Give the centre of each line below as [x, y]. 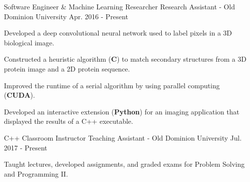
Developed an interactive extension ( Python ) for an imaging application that [122, 111]
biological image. [29, 42]
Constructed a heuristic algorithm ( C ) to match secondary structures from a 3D [125, 59]
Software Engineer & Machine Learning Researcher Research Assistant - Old [120, 6]
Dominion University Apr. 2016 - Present [66, 16]
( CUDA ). [19, 95]
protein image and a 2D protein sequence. [67, 68]
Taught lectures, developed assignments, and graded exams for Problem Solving [125, 164]
